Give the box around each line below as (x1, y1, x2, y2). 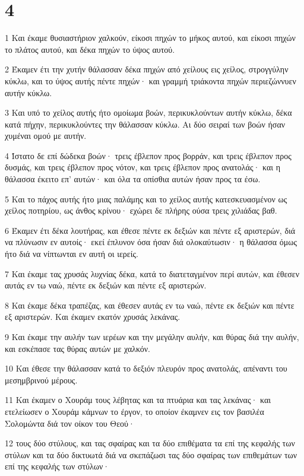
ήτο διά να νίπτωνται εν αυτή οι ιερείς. (5, 247, 138, 260)
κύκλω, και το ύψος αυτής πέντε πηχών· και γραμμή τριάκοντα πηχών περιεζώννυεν (5, 74, 296, 87)
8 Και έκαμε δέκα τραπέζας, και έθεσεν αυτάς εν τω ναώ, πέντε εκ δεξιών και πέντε (5, 299, 294, 311)
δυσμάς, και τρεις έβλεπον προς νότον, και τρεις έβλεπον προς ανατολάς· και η (5, 161, 281, 173)
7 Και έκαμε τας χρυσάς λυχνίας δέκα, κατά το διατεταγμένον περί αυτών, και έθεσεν (5, 267, 300, 280)
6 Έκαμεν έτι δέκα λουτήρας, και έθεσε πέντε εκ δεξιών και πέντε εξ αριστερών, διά (5, 224, 296, 236)
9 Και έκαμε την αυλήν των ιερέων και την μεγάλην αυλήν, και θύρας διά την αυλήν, (5, 331, 299, 342)
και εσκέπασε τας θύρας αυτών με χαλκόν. (5, 342, 150, 354)
